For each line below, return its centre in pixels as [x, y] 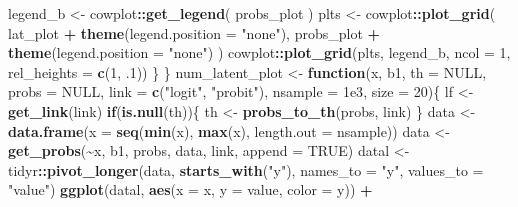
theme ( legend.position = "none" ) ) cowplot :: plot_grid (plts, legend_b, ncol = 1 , [259, 52]
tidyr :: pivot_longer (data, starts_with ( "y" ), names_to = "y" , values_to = [246, 169]
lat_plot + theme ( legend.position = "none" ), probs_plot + [194, 32]
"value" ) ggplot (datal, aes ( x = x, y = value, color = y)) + [190, 189]
